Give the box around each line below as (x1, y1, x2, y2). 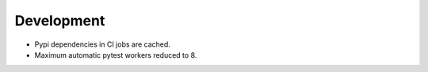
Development (14, 12, 105, 29)
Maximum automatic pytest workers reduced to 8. (34, 50, 197, 59)
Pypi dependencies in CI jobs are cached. (34, 40, 170, 49)
